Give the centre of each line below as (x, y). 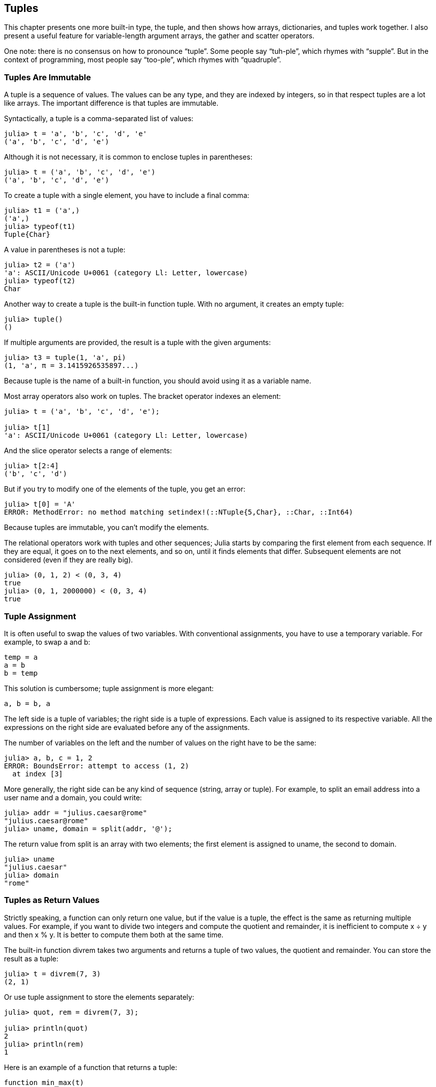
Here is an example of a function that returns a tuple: (91, 1067)
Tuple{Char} (27, 235)
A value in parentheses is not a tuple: (65, 250)
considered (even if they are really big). (69, 560)
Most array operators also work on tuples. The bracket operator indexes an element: (142, 396)
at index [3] (38, 774)
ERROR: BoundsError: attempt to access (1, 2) (97, 766)
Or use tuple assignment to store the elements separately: (99, 997)
